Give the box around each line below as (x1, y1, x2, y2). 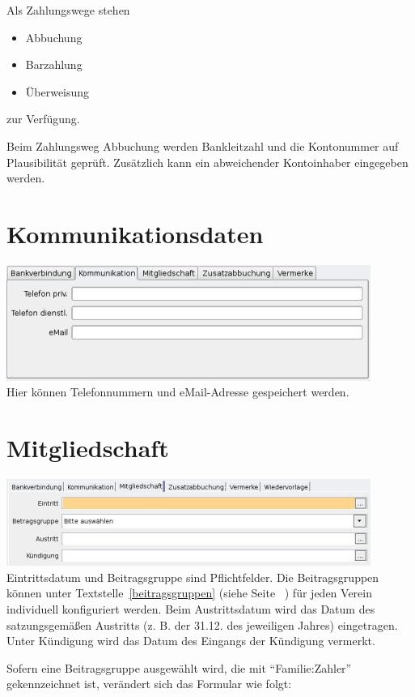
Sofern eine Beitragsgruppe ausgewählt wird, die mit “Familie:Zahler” (6, 659, 352, 676)
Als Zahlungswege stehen (6, 2, 130, 18)
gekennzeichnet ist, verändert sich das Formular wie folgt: (6, 675, 292, 692)
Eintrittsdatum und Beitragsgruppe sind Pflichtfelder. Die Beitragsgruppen (6, 568, 379, 585)
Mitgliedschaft (6, 431, 169, 464)
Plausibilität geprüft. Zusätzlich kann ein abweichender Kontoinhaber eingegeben (6, 153, 409, 170)
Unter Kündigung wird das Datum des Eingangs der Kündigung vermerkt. (6, 632, 375, 649)
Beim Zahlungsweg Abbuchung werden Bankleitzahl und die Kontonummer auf (6, 137, 399, 154)
